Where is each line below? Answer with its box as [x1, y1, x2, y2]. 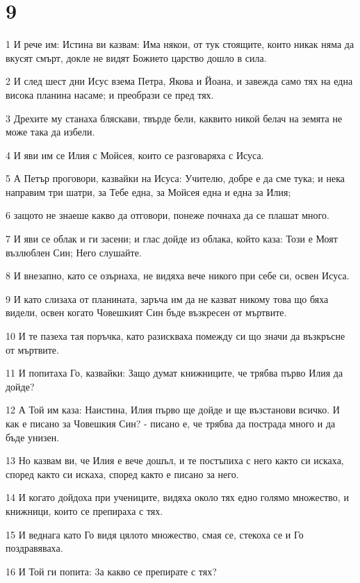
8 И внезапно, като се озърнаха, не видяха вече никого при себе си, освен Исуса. [6, 268, 350, 283]
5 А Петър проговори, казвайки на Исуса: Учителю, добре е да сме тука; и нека [6, 171, 345, 186]
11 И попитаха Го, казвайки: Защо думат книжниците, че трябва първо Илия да [6, 366, 343, 380]
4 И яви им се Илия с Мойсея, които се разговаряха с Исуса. [6, 147, 264, 162]
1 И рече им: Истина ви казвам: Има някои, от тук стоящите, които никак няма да [6, 37, 354, 51]
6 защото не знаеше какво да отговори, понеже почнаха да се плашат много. [6, 208, 329, 222]
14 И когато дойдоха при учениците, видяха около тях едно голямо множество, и [6, 490, 349, 504]
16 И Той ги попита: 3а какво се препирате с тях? [6, 564, 217, 578]
